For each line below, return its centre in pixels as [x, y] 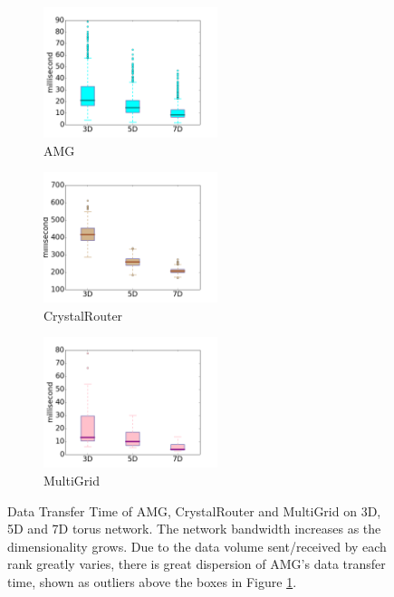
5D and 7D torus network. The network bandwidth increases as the [194, 529]
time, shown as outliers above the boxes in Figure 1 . [152, 581]
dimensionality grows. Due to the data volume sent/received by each [197, 546]
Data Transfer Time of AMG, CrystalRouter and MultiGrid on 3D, [194, 510]
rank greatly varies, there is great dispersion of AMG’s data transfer [197, 564]
